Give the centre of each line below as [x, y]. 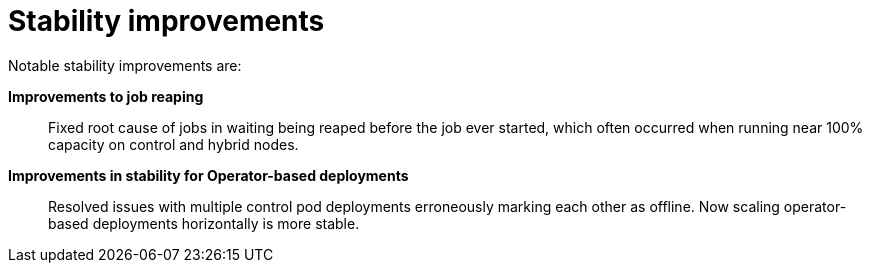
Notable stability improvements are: [125, 65]
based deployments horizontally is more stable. [204, 223]
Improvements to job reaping [106, 96]
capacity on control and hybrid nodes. [173, 144]
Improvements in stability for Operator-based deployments [208, 175]
